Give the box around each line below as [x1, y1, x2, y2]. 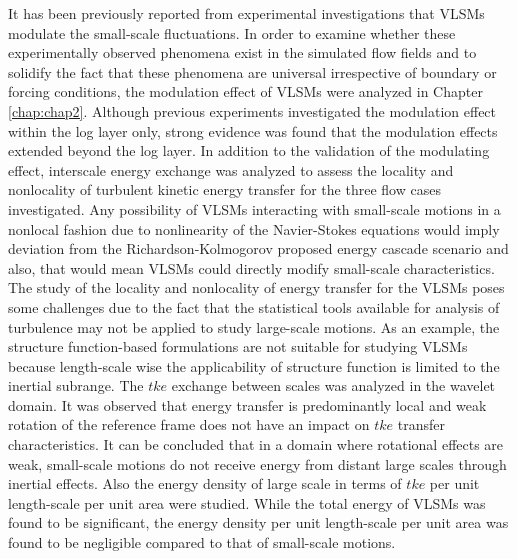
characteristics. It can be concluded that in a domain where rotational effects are [8, 434, 504, 455]
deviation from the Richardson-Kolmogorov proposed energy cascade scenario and [8, 238, 509, 259]
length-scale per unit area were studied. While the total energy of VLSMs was [8, 492, 486, 513]
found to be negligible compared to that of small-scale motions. [8, 532, 396, 553]
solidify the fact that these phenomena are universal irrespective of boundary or [8, 61, 497, 82]
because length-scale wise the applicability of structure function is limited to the [8, 355, 500, 376]
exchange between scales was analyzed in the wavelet [171, 375, 496, 396]
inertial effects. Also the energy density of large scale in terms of [8, 473, 402, 494]
